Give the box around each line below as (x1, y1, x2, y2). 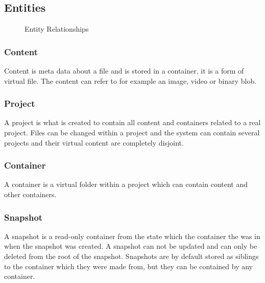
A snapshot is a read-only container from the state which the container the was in (4, 230, 260, 241)
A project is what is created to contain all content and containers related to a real (4, 117, 261, 128)
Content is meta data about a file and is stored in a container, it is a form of (4, 65, 244, 76)
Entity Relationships (25, 23, 89, 34)
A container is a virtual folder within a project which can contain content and (4, 179, 248, 190)
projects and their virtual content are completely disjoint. (4, 137, 184, 148)
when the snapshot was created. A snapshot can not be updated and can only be (4, 241, 257, 251)
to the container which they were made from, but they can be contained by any (4, 261, 253, 271)
